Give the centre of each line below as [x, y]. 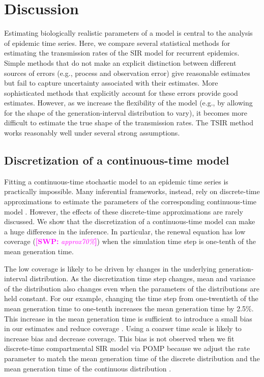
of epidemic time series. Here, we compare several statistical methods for [117, 43]
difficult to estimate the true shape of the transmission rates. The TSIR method [129, 123]
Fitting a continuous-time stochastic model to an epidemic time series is [116, 181]
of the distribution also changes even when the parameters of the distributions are [132, 288]
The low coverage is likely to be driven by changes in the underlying [110, 268]
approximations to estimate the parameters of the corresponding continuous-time [130, 201]
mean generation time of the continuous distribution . [88, 368]
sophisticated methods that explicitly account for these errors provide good [121, 92]
